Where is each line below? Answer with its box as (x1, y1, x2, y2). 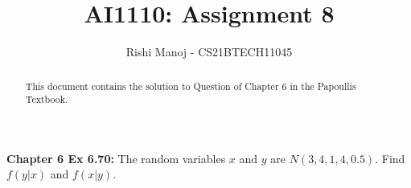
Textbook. (25, 92, 68, 106)
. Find (375, 149, 405, 166)
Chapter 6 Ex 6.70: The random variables (6, 149, 226, 166)
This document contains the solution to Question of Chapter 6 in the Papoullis (25, 79, 356, 92)
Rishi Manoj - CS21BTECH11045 (125, 43, 293, 60)
